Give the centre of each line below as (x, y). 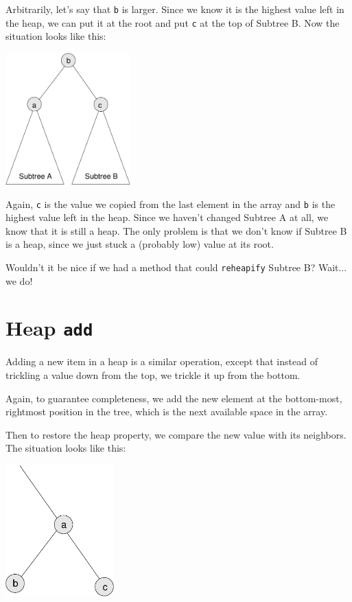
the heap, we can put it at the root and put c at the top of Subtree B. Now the (173, 22)
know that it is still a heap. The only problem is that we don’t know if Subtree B (176, 230)
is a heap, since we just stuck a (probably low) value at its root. (140, 244)
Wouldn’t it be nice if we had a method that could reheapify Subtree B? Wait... (176, 267)
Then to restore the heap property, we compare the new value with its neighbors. (176, 434)
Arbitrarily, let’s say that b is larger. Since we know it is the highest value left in (175, 9)
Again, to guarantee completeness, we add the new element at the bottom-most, (174, 398)
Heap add (49, 328)
